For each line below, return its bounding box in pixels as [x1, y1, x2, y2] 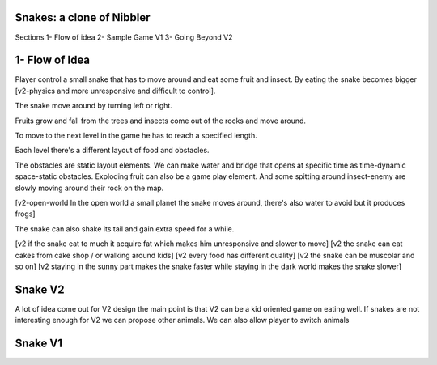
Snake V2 [15, 282, 65, 296]
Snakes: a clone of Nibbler [15, 11, 151, 24]
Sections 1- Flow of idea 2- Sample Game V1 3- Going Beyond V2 [15, 32, 234, 42]
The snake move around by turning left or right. [15, 101, 173, 111]
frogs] [15, 209, 36, 219]
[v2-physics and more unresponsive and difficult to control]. [15, 86, 216, 95]
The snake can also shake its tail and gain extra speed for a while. [15, 223, 235, 234]
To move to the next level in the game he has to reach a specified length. [15, 130, 258, 140]
